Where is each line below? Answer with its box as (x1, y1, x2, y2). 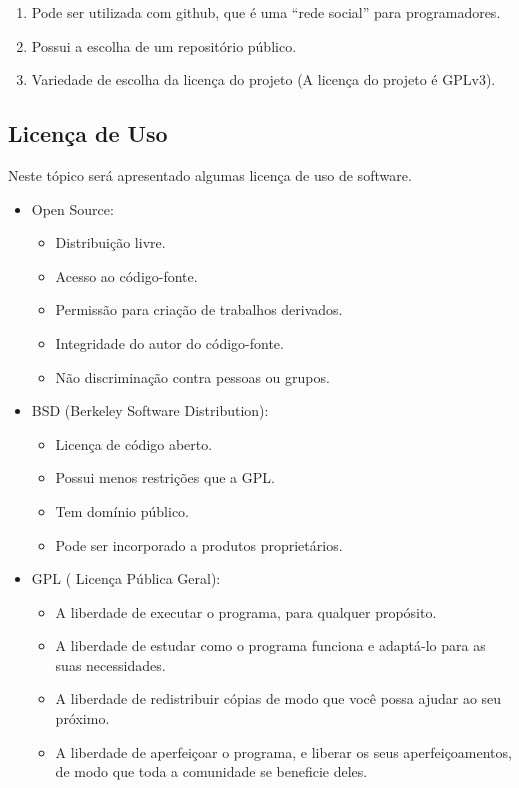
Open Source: (31, 198, 114, 219)
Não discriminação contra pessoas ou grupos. (55, 366, 330, 387)
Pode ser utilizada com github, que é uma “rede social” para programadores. (31, 2, 501, 22)
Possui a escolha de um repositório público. (31, 35, 297, 56)
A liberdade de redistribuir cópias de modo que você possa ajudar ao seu (55, 688, 502, 709)
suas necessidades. (55, 654, 166, 675)
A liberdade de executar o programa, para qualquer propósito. (55, 601, 437, 622)
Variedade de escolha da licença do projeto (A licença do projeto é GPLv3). (31, 69, 496, 90)
